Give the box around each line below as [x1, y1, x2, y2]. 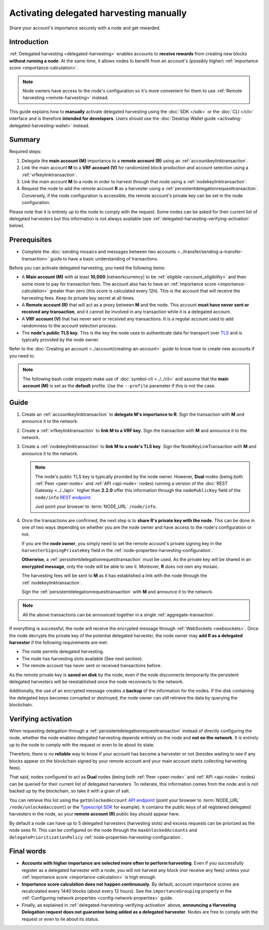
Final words [9, 847, 46, 856]
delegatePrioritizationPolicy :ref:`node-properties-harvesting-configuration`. [9, 834, 183, 840]
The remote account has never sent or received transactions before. [21, 663, 162, 669]
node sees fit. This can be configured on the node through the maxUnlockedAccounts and [9, 827, 197, 833]
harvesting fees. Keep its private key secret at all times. [21, 295, 135, 301]
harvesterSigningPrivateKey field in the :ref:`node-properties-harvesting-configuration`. [21, 548, 213, 554]
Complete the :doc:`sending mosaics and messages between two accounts [21, 249, 176, 255]
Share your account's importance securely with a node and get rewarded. [9, 25, 161, 31]
